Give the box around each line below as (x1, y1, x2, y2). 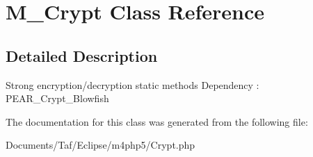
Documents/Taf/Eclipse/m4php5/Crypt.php (6, 138, 195, 152)
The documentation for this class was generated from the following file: (6, 114, 308, 129)
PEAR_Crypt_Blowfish (6, 91, 109, 106)
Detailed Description (6, 44, 158, 66)
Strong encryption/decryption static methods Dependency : (6, 77, 259, 92)
